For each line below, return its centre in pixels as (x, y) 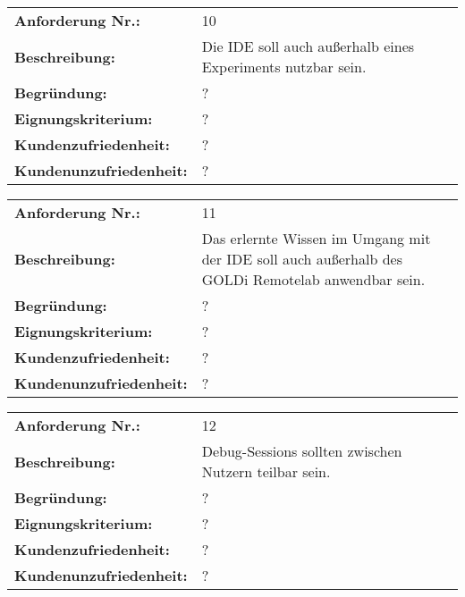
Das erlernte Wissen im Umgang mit (316, 238)
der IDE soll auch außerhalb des (302, 259)
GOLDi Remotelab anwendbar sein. (313, 279)
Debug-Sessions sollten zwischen (302, 451)
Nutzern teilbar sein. (266, 471)
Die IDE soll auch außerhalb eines (308, 46)
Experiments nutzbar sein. (284, 67)
